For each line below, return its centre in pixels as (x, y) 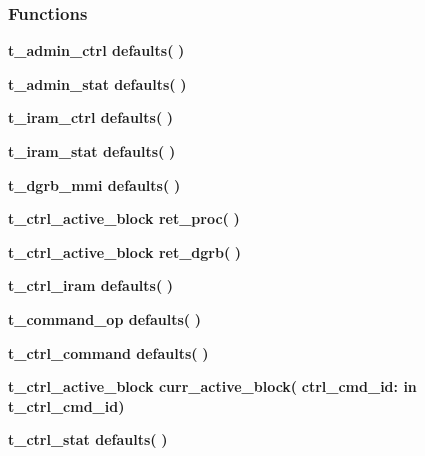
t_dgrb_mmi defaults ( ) (94, 184)
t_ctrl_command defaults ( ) (108, 352)
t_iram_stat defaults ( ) (92, 151)
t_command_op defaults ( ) (105, 318)
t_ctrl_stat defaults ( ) (88, 439)
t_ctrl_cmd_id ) (66, 405)
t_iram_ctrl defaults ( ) (91, 117)
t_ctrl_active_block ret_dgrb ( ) (125, 251)
